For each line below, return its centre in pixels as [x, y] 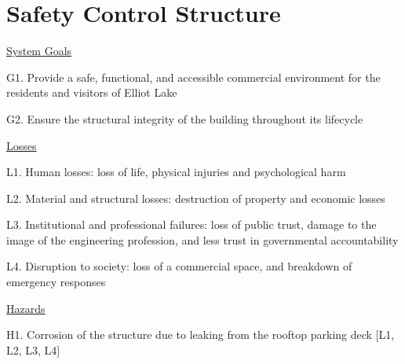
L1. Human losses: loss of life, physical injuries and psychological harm [176, 172]
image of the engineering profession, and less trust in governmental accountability [202, 239]
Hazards [26, 308]
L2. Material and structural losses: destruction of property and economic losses [196, 198]
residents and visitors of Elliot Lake [92, 92]
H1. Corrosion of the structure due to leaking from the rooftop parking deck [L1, [201, 335]
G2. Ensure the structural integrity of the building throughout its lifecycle [185, 118]
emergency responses [56, 282]
